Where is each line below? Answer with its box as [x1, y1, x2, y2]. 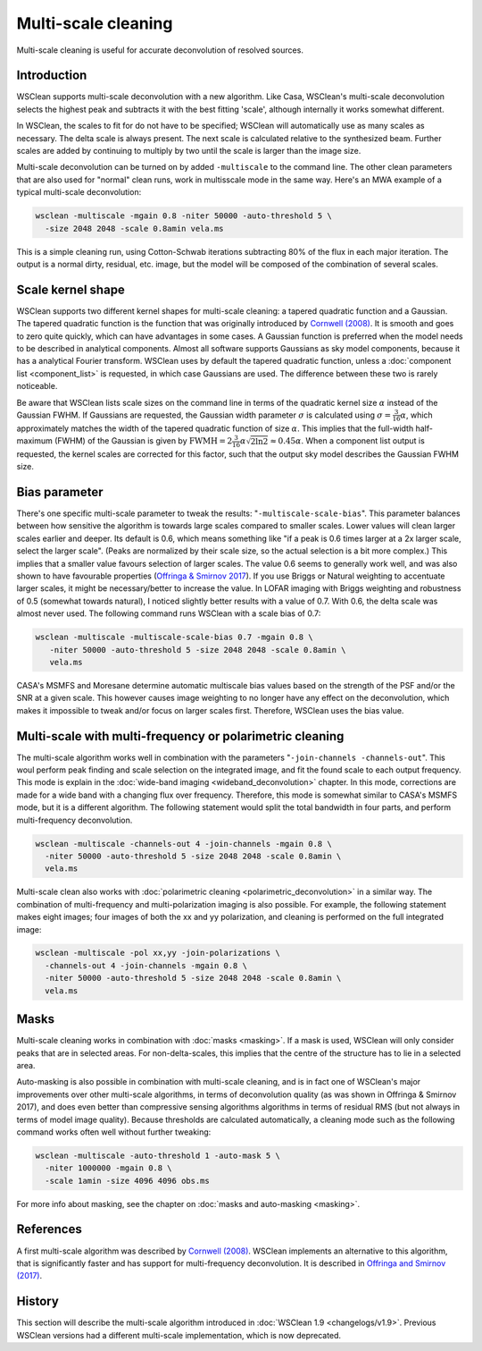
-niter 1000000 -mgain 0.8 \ [45, 1163, 173, 1173]
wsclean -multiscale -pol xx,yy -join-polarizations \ [35, 948, 280, 958]
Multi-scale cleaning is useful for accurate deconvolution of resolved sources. [16, 45, 303, 55]
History [16, 1294, 60, 1309]
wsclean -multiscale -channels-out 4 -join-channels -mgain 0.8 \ [35, 839, 332, 849]
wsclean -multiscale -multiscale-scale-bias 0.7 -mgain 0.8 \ [35, 632, 313, 643]
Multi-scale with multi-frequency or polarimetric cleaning [16, 729, 345, 744]
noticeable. [16, 381, 58, 392]
